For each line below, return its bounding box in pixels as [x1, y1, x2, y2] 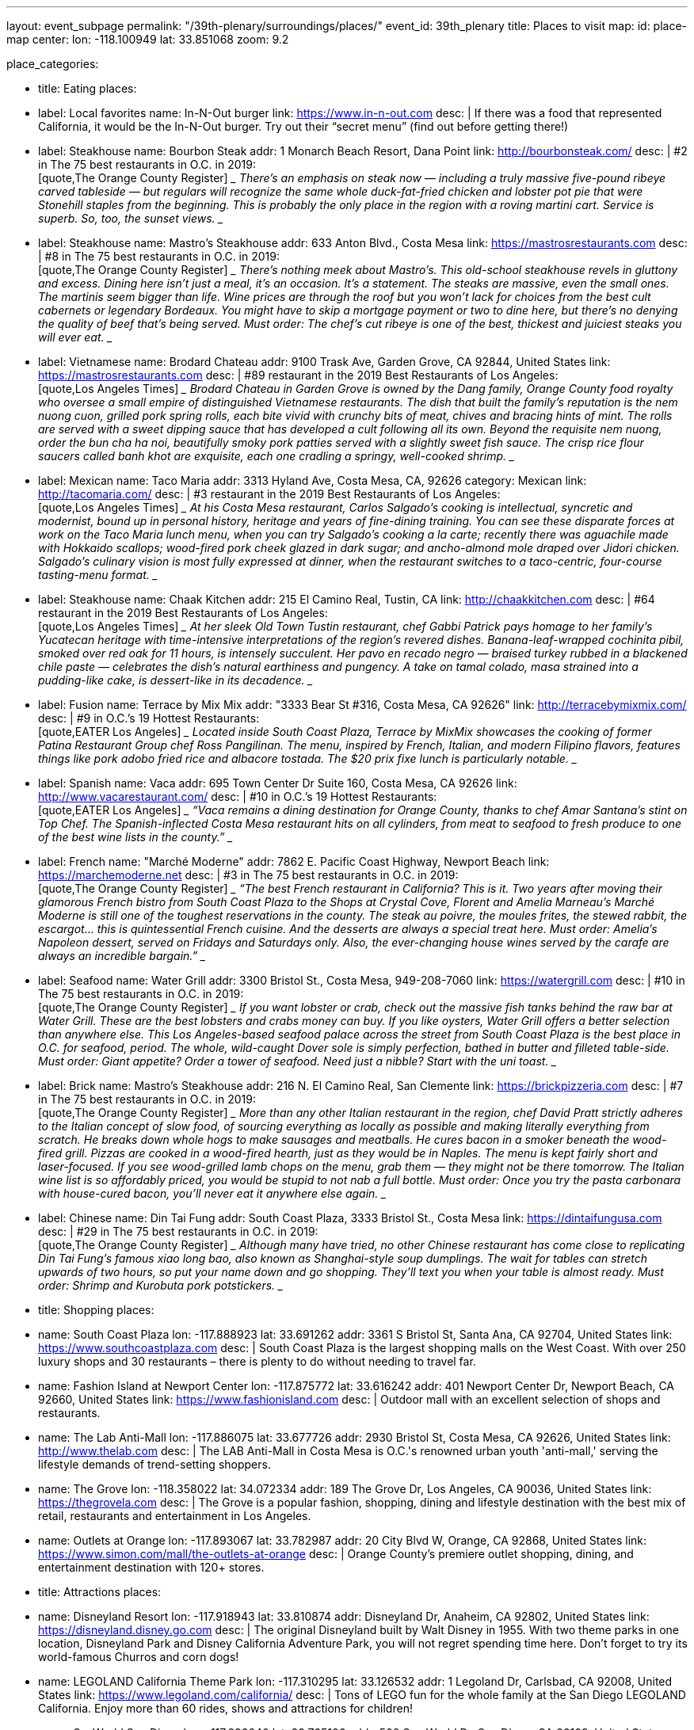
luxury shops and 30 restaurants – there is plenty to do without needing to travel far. [38, 1355, 476, 1368]
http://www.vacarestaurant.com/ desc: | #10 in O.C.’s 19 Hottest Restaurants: [38, 790, 437, 803]
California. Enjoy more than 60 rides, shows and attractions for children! [38, 1701, 413, 1715]
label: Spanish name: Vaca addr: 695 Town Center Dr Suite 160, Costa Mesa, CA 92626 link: [38, 776, 517, 790]
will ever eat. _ [38, 330, 112, 344]
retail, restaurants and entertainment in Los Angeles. [38, 1509, 311, 1522]
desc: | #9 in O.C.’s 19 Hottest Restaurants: [38, 711, 260, 725]
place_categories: [6, 57, 99, 70]
